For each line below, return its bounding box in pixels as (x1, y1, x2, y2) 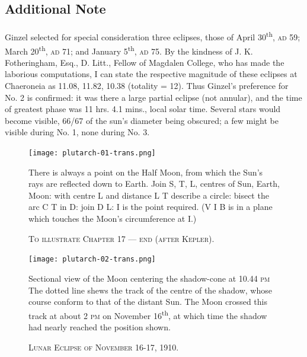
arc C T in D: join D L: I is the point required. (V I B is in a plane (28, 200, 273, 213)
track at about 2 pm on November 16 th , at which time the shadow (28, 307, 267, 321)
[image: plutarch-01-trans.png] (28, 149, 156, 158)
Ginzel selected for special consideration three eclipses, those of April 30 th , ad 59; (5, 29, 300, 43)
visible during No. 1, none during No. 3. (5, 126, 150, 138)
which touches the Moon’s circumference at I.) (28, 212, 197, 225)
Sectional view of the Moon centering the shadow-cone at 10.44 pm (28, 272, 270, 284)
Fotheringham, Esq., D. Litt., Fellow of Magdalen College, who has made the (5, 56, 284, 68)
